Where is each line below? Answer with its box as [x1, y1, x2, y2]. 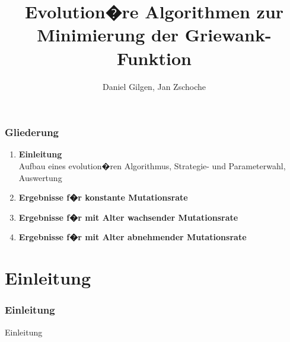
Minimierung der [37, 22, 179, 47]
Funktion [117, 46, 192, 70]
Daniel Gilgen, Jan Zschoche [102, 80, 206, 92]
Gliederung [5, 125, 59, 140]
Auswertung [18, 171, 62, 183]
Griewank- [184, 22, 272, 47]
